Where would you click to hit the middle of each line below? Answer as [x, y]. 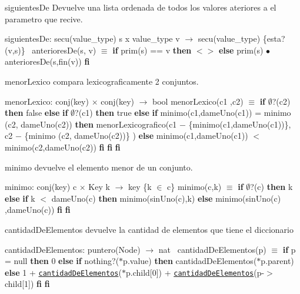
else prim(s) [241, 50]
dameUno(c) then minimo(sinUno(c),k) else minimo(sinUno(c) [166, 198]
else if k [20, 198]
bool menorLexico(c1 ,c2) [198, 101]
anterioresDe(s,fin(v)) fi [47, 61]
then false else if [36, 113]
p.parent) [277, 261]
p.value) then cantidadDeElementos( [190, 261]
